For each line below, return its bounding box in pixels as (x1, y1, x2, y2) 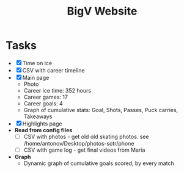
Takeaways (23, 113, 53, 120)
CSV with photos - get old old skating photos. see (23, 133, 149, 140)
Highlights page (22, 120, 62, 127)
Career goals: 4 (23, 99, 64, 107)
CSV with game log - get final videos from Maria (23, 146, 145, 154)
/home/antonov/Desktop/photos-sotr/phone (23, 140, 134, 147)
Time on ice (22, 59, 53, 66)
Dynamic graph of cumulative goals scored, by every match (23, 160, 175, 167)
